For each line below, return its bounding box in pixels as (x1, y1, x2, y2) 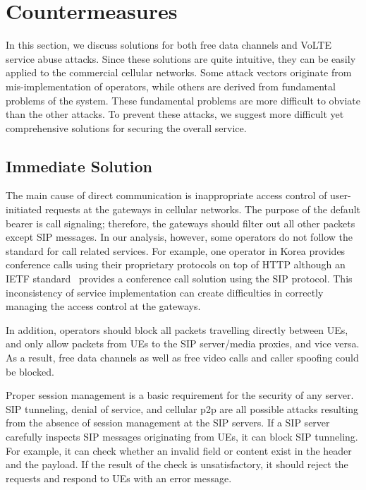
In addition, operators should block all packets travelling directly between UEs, (6, 322, 348, 337)
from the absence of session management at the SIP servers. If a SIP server (6, 415, 330, 430)
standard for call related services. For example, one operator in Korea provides (6, 243, 346, 258)
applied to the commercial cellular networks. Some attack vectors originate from (6, 65, 352, 80)
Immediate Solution (6, 155, 153, 177)
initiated (6, 202, 42, 217)
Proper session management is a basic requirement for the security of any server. (6, 388, 354, 402)
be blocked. (6, 364, 54, 378)
